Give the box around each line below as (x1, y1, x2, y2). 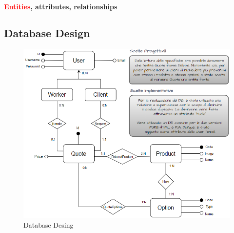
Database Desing (23, 219, 74, 230)
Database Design (4, 25, 90, 40)
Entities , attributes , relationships (4, 1, 117, 11)
